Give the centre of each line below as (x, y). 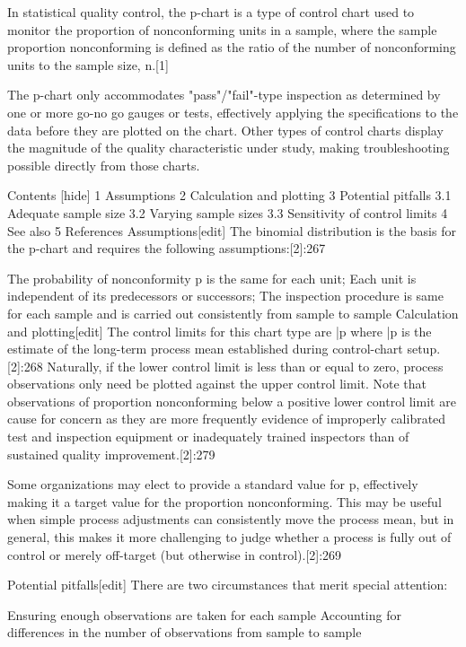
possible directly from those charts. (104, 165)
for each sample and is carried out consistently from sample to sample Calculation (233, 313)
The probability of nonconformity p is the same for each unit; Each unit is (212, 278)
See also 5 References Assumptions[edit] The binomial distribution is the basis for (232, 230)
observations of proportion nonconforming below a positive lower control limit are (232, 401)
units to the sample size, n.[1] (88, 64)
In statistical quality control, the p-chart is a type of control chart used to (211, 12)
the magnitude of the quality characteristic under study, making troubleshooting (229, 148)
